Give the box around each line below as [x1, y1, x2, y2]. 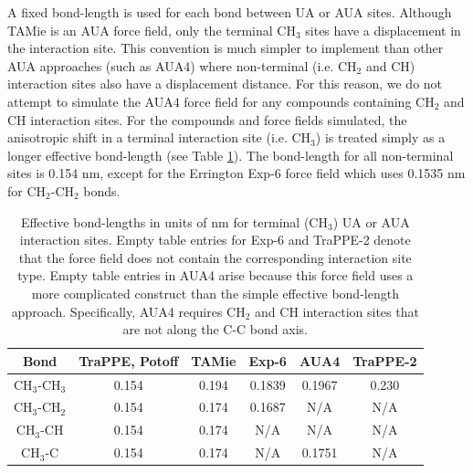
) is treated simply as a [315, 128, 446, 147]
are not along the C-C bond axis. [122, 320, 308, 339]
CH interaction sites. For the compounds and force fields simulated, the [7, 110, 407, 129]
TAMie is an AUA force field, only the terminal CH [7, 20, 296, 39]
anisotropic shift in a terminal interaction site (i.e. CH [7, 128, 311, 147]
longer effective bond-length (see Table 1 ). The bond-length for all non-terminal [7, 145, 454, 164]
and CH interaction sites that [255, 301, 419, 321]
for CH [7, 181, 47, 200]
